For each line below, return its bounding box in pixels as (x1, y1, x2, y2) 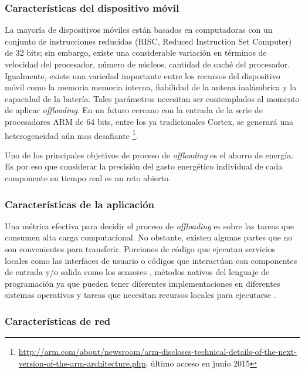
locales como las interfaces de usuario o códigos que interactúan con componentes (5, 254, 297, 266)
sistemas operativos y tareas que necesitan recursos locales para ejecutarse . (5, 289, 276, 301)
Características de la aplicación (5, 196, 155, 211)
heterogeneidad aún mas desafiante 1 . (5, 127, 138, 141)
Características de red (5, 313, 111, 328)
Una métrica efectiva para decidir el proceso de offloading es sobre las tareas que (5, 219, 294, 232)
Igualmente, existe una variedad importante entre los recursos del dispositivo (5, 69, 280, 82)
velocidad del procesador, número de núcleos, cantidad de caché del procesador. (5, 58, 290, 70)
